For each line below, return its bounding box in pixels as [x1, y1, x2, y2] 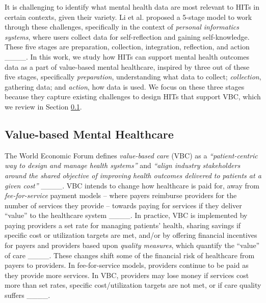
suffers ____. [5, 290, 50, 300]
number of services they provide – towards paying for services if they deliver [5, 200, 242, 210]
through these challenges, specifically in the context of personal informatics [5, 21, 240, 32]
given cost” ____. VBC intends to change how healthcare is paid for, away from [5, 180, 259, 190]
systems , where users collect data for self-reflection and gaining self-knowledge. [5, 31, 250, 42]
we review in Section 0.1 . [5, 101, 82, 112]
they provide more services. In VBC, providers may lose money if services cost [5, 269, 249, 280]
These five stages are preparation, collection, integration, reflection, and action [5, 41, 250, 52]
